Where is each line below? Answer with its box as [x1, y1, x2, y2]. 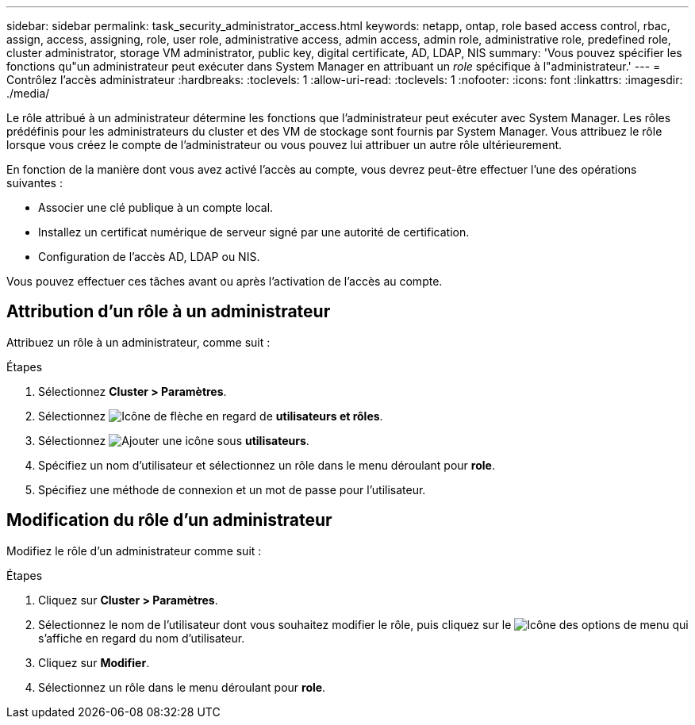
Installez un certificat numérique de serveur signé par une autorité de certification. [38, 225, 470, 239]
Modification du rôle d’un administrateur [6, 510, 332, 531]
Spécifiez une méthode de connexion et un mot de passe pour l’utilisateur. [38, 482, 426, 497]
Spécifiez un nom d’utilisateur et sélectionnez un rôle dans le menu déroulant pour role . [38, 458, 495, 472]
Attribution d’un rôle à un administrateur [6, 301, 331, 322]
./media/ [6, 86, 50, 100]
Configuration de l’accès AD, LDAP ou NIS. [38, 250, 260, 263]
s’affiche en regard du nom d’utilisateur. [38, 631, 245, 645]
